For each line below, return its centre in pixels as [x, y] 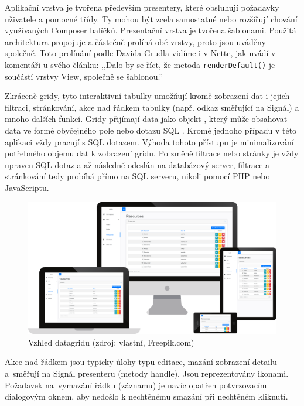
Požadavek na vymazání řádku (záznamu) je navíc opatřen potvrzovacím [136, 385]
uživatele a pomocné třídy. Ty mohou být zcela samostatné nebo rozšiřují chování [151, 18]
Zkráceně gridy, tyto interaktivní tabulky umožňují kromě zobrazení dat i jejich [147, 96]
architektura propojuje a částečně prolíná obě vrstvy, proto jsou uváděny [135, 41]
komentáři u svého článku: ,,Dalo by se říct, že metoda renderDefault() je [140, 64]
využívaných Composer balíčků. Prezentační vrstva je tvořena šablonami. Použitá [151, 30]
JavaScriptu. [27, 187]
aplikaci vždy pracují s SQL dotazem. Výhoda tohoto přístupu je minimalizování [149, 141]
